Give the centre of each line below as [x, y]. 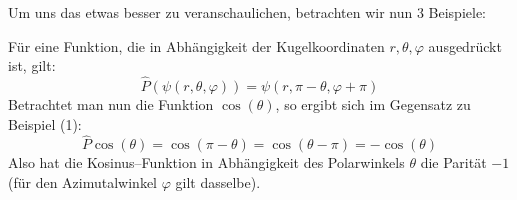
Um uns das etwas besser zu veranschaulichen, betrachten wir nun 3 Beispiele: [247, 12]
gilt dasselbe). [218, 182]
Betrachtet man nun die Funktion [111, 104]
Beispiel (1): [45, 123]
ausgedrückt [465, 45]
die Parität [453, 162]
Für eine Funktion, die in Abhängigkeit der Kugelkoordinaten [196, 45]
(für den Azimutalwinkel [83, 182]
